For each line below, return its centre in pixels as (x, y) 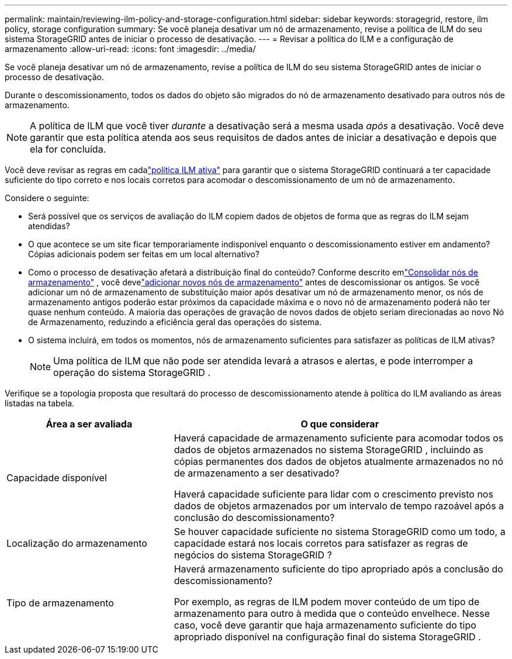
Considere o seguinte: (47, 198)
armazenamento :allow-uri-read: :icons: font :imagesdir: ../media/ (130, 49)
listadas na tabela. (40, 403)
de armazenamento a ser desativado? (257, 473)
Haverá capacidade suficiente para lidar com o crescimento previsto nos (333, 494)
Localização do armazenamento (77, 543)
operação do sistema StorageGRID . (132, 372)
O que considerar (340, 424)
